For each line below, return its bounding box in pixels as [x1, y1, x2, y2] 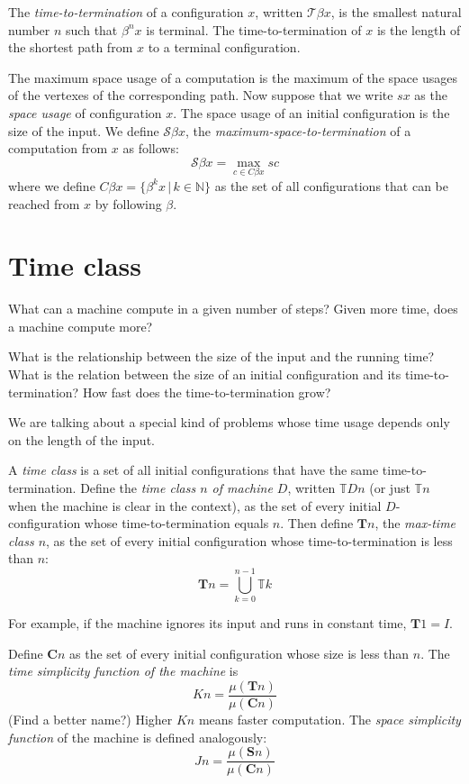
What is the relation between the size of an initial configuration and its [8, 365, 401, 384]
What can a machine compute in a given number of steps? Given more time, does [8, 299, 458, 318]
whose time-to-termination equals [84, 514, 269, 533]
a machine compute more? [8, 316, 153, 335]
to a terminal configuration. [148, 38, 301, 57]
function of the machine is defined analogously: [8, 727, 267, 746]
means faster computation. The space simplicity [198, 709, 461, 728]
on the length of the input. [8, 430, 155, 449]
